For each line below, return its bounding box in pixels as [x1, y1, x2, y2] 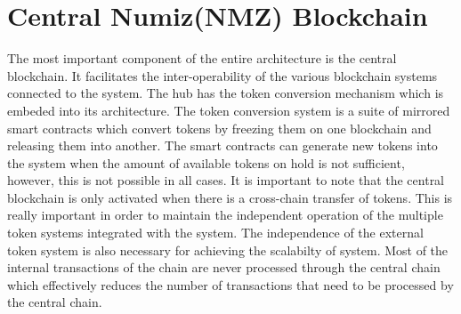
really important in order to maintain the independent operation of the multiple [7, 205, 443, 224]
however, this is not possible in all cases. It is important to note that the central [7, 171, 445, 189]
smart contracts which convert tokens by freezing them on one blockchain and [7, 118, 432, 137]
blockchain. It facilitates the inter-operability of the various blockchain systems [7, 66, 438, 85]
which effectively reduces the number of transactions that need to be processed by [7, 275, 454, 294]
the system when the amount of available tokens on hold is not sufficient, [7, 153, 405, 172]
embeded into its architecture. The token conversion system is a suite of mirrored [7, 101, 450, 119]
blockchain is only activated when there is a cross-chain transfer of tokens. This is [7, 188, 453, 206]
